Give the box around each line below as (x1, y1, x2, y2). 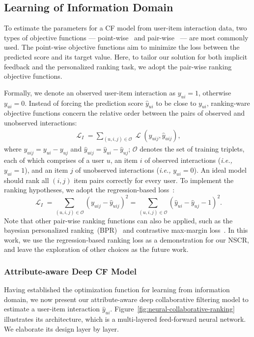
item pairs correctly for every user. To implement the (74, 175, 234, 185)
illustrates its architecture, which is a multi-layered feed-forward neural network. (4, 314, 246, 324)
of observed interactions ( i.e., (144, 155, 232, 165)
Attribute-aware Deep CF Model (4, 265, 137, 277)
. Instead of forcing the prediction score (25, 97, 143, 108)
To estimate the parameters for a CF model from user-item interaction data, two (4, 23, 247, 33)
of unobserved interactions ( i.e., (75, 164, 171, 175)
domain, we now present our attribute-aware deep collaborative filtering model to (4, 294, 249, 304)
